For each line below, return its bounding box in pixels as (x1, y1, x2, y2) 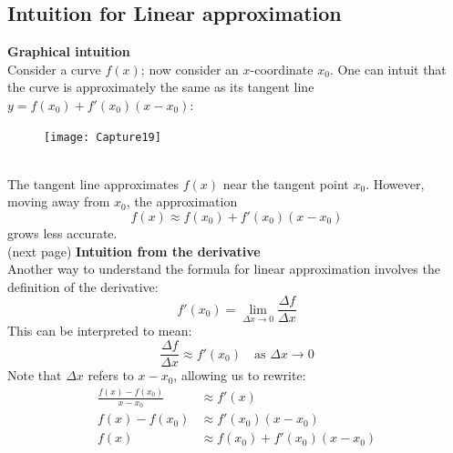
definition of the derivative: (7, 277, 159, 296)
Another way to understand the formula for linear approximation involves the (7, 259, 440, 278)
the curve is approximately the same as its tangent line (7, 77, 314, 96)
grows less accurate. (7, 224, 118, 243)
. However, (365, 174, 425, 193)
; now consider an (140, 59, 239, 78)
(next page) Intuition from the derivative (7, 241, 261, 260)
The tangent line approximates (7, 174, 179, 193)
